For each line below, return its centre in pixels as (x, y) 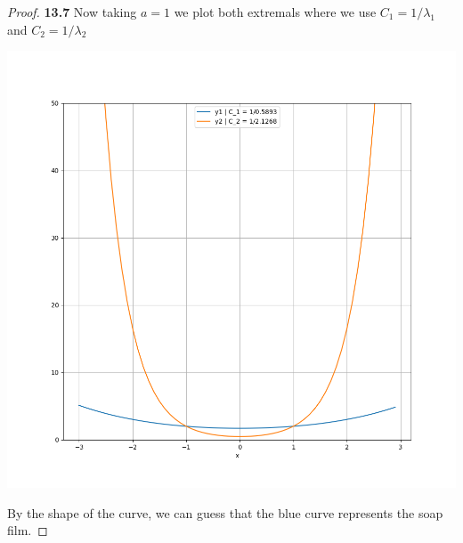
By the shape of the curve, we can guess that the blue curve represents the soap (225, 512)
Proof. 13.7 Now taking (72, 12)
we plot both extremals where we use (275, 12)
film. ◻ (28, 530)
